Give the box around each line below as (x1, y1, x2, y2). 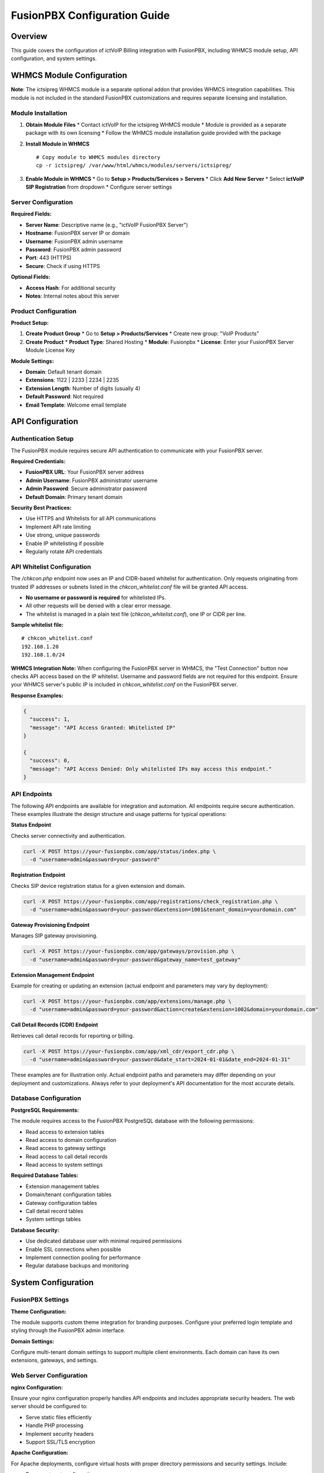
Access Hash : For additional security (25, 284, 116, 291)
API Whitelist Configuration (11, 563, 91, 571)
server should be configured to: (11, 1403, 88, 1410)
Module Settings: (11, 357, 54, 365)
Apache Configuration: (11, 1449, 69, 1457)
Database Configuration (11, 1094, 82, 1102)
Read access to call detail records (25, 1152, 108, 1160)
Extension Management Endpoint (11, 971, 94, 978)
